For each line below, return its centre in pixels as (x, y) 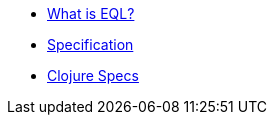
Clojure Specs (93, 75)
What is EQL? (91, 13)
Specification (90, 44)
